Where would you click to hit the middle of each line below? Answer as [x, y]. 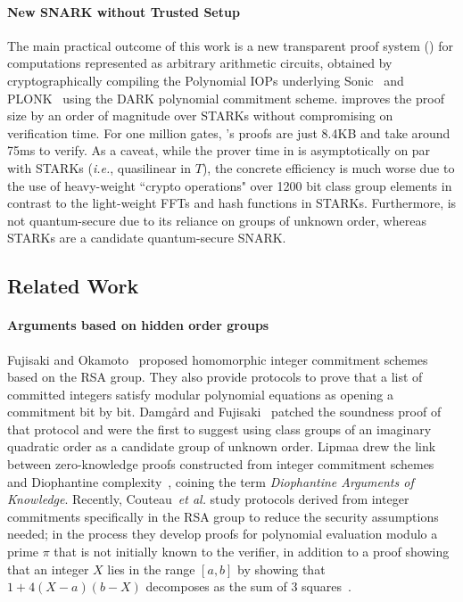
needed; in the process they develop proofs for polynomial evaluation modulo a [223, 534]
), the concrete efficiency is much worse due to [328, 167]
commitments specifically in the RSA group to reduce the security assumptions [223, 516]
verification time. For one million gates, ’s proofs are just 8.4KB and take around [229, 132]
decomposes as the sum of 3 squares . [248, 586]
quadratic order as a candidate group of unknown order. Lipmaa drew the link [222, 446]
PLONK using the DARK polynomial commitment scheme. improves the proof [226, 98]
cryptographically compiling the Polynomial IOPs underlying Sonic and [206, 80]
